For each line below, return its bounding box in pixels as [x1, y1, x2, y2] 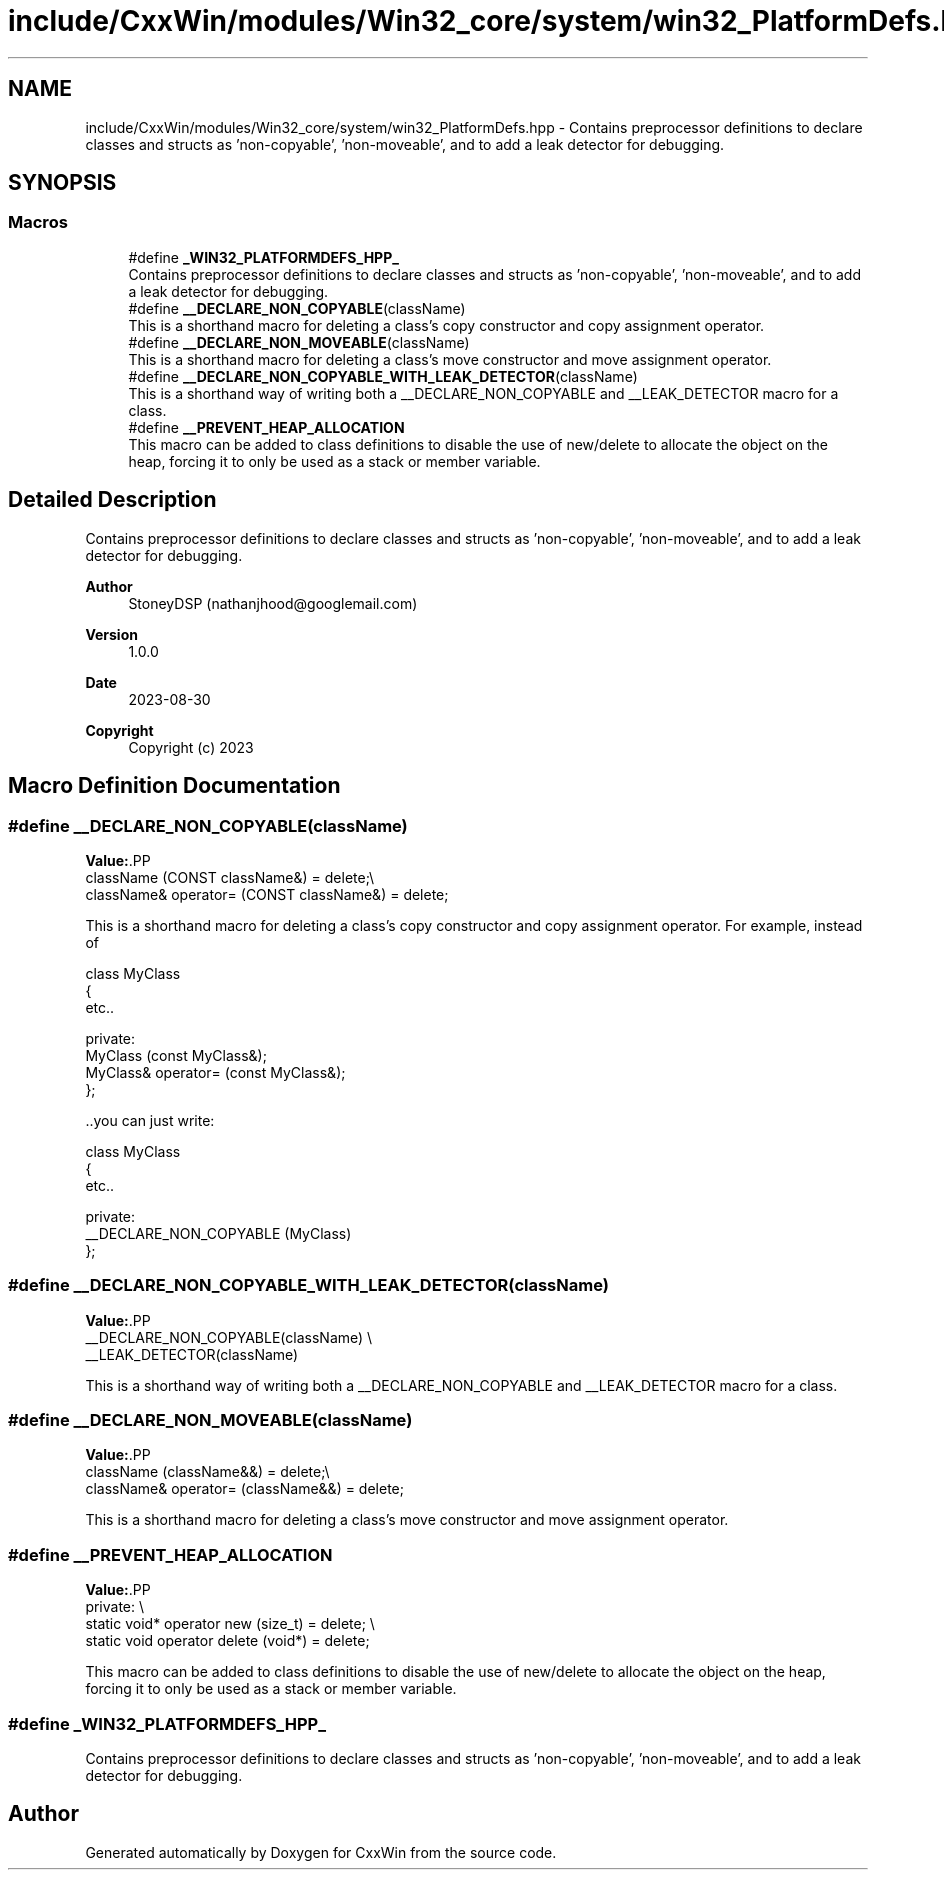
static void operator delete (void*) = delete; [85, 1632, 370, 1650]
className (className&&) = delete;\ [85, 1463, 330, 1481]
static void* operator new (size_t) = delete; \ [85, 1615, 375, 1633]
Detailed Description [8, 487, 217, 513]
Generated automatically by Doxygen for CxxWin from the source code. [85, 1843, 557, 1861]
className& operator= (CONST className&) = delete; [85, 885, 449, 903]
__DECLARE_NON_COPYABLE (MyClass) [85, 1224, 352, 1242]
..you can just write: [85, 1111, 215, 1129]
